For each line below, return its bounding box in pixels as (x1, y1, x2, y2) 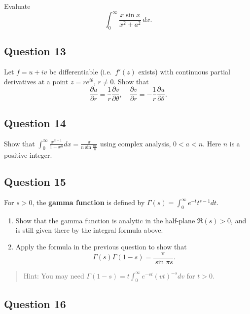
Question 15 (4, 174, 66, 189)
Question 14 (4, 115, 66, 130)
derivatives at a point (4, 76, 69, 86)
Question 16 (4, 296, 66, 311)
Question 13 (4, 43, 66, 59)
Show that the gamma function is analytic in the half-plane (15, 215, 195, 225)
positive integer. (4, 150, 52, 160)
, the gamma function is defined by (32, 197, 145, 208)
